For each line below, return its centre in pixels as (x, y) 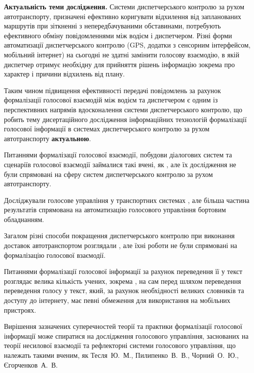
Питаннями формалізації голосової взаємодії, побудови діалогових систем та (118, 155)
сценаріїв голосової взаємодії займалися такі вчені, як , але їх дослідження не (120, 164)
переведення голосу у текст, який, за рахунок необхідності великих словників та (124, 290)
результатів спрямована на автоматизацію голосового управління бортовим (115, 210)
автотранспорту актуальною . (47, 138)
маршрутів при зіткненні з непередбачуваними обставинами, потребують (113, 26)
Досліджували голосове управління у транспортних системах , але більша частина (127, 200)
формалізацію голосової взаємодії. (55, 255)
